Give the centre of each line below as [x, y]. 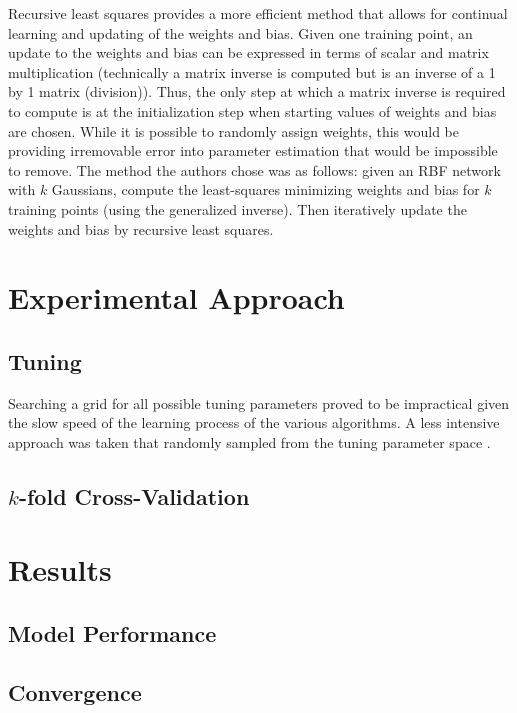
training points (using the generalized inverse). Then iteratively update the [237, 208]
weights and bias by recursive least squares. [141, 228]
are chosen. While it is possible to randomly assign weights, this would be [234, 130]
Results [60, 569]
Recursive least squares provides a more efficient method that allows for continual [258, 13]
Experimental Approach [176, 297]
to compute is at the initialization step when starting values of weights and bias [252, 110]
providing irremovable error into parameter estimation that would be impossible [253, 150]
